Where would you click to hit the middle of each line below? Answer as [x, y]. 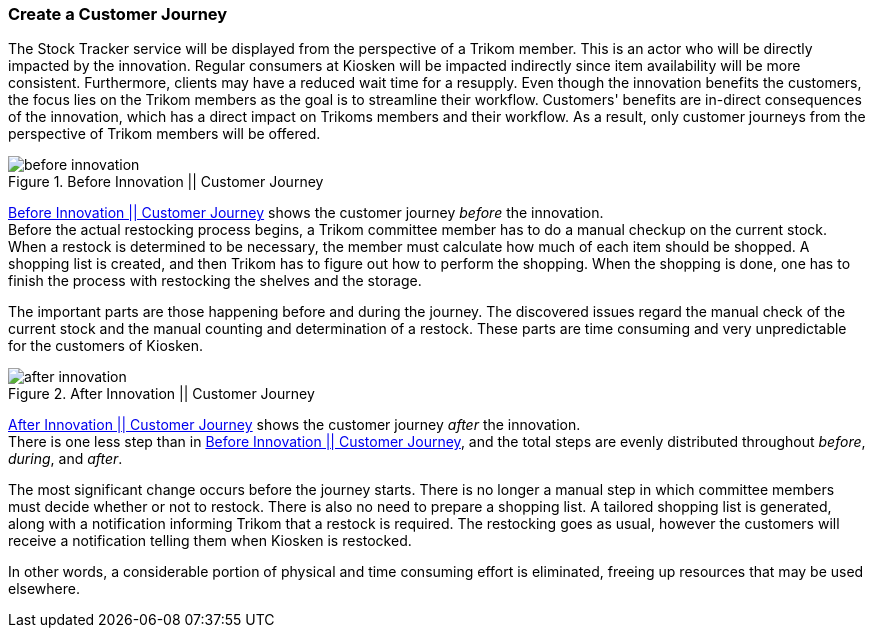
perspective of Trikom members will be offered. [164, 134]
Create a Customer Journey [118, 14]
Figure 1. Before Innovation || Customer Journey [166, 182]
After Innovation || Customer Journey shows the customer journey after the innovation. [294, 425]
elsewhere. [44, 589]
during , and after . [65, 459]
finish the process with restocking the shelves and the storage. [215, 281]
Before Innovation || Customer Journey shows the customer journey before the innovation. [306, 213]
